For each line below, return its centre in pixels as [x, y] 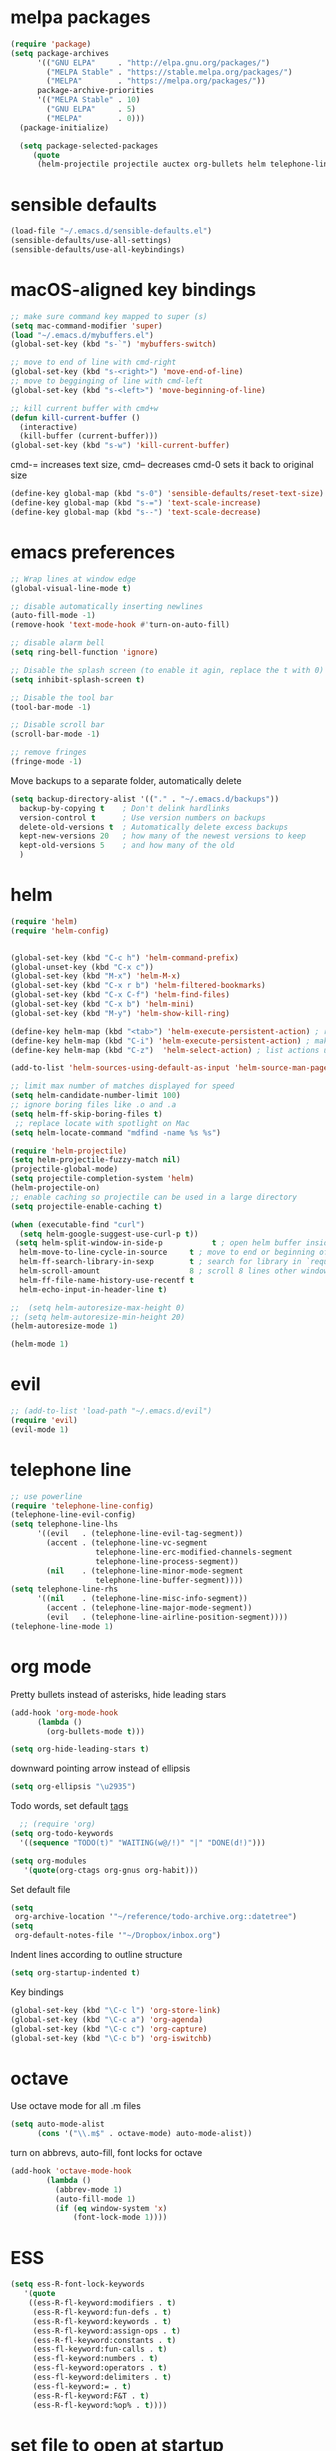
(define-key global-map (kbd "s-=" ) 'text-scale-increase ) [136, 503]
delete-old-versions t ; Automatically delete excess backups [153, 827]
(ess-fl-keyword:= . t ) [82, 2386]
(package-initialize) [64, 127]
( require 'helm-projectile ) [69, 1151]
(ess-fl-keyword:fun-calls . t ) [100, 2349]
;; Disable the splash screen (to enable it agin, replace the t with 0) [167, 670]
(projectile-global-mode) [64, 1169]
